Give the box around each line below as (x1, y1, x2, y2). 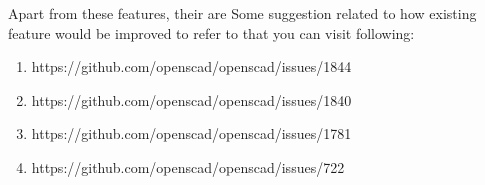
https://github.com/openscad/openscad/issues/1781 (31, 123, 352, 144)
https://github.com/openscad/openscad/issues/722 (31, 156, 345, 177)
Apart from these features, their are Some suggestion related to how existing (8, 3, 477, 23)
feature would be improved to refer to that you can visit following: (8, 22, 415, 43)
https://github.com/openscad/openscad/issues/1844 (31, 56, 352, 77)
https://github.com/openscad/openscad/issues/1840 (31, 89, 352, 110)
